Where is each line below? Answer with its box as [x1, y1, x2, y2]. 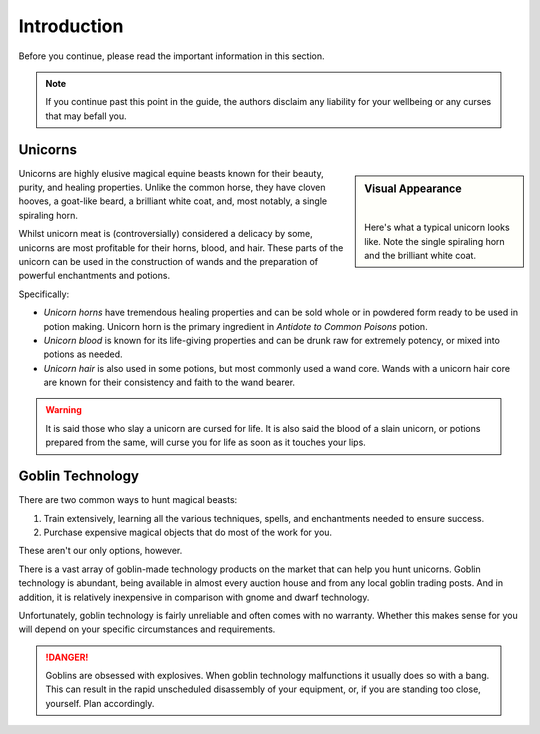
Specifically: [18, 288, 70, 300]
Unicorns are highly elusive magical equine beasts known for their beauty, [18, 167, 324, 179]
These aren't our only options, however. [18, 545, 183, 557]
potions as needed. [43, 348, 124, 360]
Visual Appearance [364, 181, 462, 195]
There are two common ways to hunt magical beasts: [18, 494, 238, 506]
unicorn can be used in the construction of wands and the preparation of [18, 255, 319, 267]
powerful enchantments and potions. [18, 270, 170, 282]
